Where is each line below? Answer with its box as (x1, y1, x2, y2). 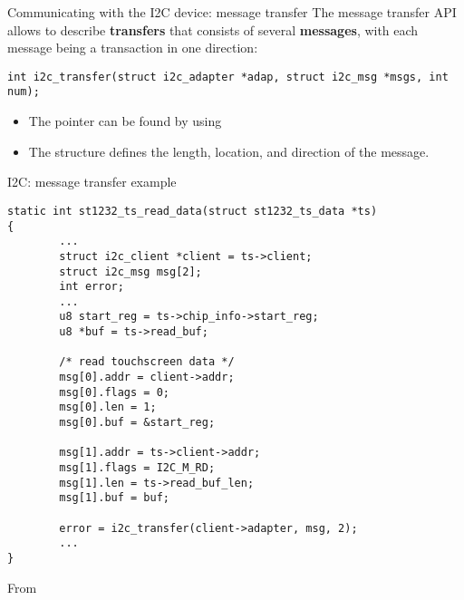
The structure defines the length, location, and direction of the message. (28, 141, 430, 160)
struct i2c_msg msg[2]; (59, 265, 202, 278)
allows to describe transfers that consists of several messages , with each (7, 20, 419, 39)
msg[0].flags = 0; (59, 385, 169, 399)
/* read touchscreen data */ (59, 355, 235, 369)
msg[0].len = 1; (59, 401, 157, 414)
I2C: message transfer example (7, 172, 177, 191)
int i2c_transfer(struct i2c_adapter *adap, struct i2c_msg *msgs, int (7, 70, 449, 83)
